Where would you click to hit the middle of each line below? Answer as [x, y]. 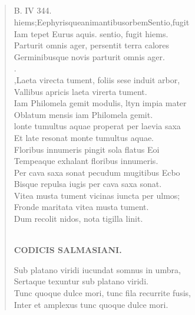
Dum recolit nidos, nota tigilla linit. [78, 219]
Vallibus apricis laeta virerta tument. [80, 91]
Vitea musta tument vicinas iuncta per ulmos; [97, 195]
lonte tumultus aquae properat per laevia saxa [97, 126]
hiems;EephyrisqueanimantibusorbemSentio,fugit [102, 22]
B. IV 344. [33, 10]
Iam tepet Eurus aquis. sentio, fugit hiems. [91, 33]
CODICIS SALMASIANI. [68, 250]
